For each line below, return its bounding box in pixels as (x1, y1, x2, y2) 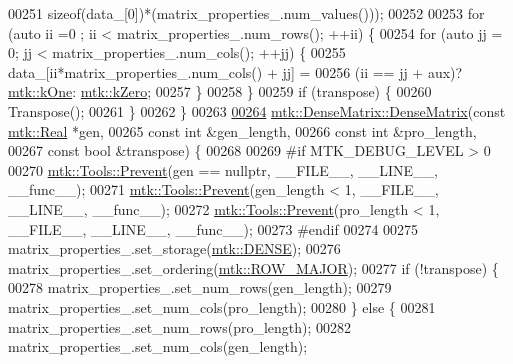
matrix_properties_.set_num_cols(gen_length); (8, 336, 308, 357)
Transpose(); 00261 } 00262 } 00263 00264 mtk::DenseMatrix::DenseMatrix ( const (8, 100, 506, 121)
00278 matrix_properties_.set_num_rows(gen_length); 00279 (8, 277, 392, 298)
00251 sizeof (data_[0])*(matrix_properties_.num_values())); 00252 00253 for (8, 3, 485, 23)
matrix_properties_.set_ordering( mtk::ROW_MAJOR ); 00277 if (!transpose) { (8, 257, 499, 278)
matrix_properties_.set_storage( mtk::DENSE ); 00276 (8, 238, 341, 259)
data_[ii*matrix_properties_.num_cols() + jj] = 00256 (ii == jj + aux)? (8, 61, 463, 82)
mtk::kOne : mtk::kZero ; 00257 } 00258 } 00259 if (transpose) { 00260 (8, 81, 432, 102)
